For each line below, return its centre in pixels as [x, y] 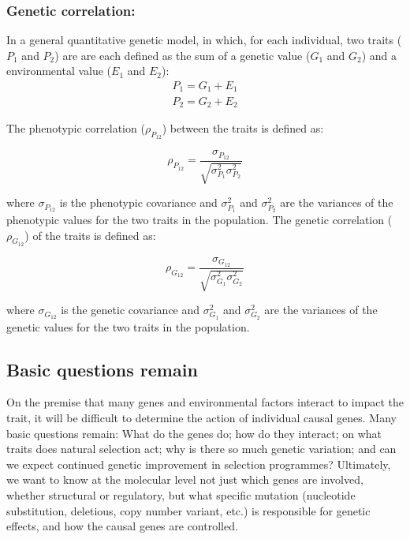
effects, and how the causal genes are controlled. [122, 526]
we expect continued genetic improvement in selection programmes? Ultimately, [199, 464]
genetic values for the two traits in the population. [128, 326]
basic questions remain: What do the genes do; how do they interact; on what [194, 433]
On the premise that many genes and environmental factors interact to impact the [205, 402]
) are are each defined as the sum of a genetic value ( [183, 55]
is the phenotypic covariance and [138, 202]
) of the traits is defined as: [90, 235]
